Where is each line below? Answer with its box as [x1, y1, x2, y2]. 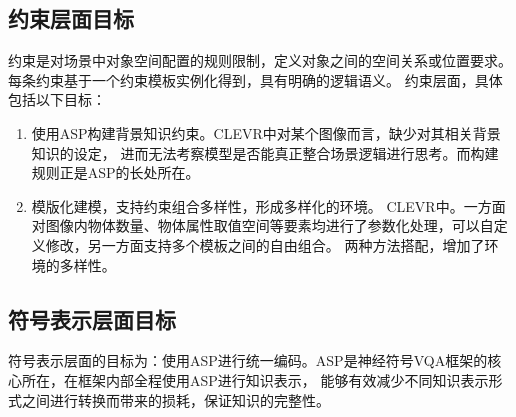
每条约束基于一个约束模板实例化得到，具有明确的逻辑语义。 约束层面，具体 [8, 69, 503, 90]
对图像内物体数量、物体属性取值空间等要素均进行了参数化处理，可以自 [31, 215, 494, 236]
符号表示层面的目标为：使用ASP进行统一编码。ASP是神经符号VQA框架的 [8, 350, 488, 371]
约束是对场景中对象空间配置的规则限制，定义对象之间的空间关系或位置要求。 [8, 50, 512, 71]
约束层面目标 [8, 3, 134, 34]
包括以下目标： [8, 89, 106, 110]
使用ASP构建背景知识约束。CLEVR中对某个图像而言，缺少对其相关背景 [31, 122, 501, 143]
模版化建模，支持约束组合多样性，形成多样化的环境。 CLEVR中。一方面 [31, 195, 506, 216]
